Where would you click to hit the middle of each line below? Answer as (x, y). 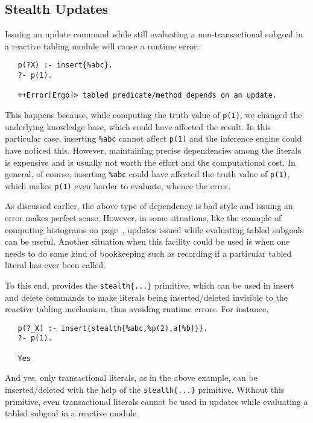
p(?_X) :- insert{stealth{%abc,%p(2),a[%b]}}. (113, 328)
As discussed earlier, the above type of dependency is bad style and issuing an (149, 206)
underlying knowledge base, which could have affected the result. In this (138, 126)
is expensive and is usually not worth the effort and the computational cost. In (150, 162)
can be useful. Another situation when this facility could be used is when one (147, 241)
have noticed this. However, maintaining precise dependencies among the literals (153, 150)
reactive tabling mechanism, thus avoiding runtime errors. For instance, (137, 309)
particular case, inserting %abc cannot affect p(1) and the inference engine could (153, 138)
